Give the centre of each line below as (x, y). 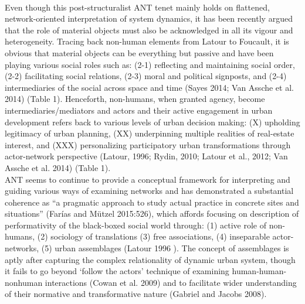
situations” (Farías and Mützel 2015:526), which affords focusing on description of (152, 214)
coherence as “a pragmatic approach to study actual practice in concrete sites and (152, 202)
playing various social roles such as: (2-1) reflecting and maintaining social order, (150, 64)
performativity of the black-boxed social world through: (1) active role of (135, 225)
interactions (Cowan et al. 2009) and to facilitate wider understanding (171, 282)
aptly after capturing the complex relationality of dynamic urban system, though (150, 259)
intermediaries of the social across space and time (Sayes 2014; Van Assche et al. (149, 87)
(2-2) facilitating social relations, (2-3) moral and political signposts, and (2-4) (146, 76)
